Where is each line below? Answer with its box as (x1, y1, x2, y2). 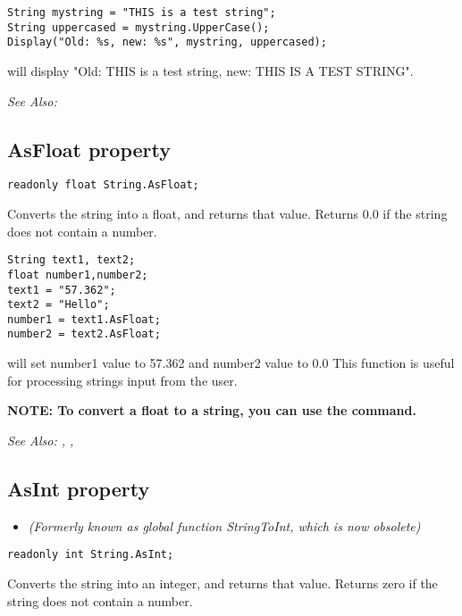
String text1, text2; (7, 254, 136, 267)
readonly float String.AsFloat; (7, 179, 199, 192)
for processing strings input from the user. (7, 370, 238, 389)
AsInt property (7, 474, 150, 502)
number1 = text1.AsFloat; (7, 312, 161, 326)
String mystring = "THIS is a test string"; (7, 6, 276, 19)
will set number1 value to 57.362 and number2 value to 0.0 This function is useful (7, 354, 455, 372)
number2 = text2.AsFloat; (7, 328, 161, 341)
